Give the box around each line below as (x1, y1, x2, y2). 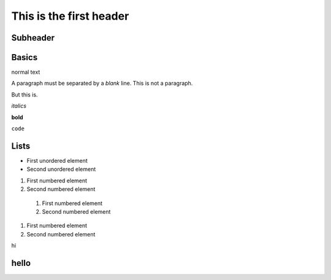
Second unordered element (26, 166, 96, 173)
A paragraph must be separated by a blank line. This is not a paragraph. (11, 80, 193, 87)
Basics (11, 52, 38, 63)
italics (11, 102, 27, 110)
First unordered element (26, 157, 88, 164)
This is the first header (11, 9, 129, 23)
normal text (11, 68, 40, 76)
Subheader (11, 33, 55, 43)
